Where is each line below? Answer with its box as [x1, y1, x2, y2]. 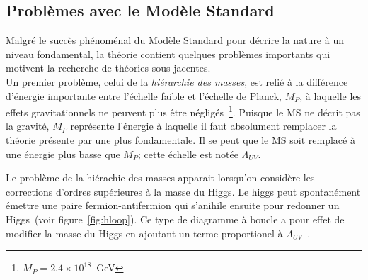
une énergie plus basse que [6, 146, 120, 161]
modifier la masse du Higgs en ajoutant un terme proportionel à [6, 225, 283, 240]
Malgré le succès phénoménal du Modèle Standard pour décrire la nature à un [6, 33, 344, 47]
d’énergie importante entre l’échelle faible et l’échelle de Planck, [6, 88, 282, 103]
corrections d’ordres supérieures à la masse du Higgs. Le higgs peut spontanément [6, 184, 361, 198]
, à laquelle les [299, 88, 362, 103]
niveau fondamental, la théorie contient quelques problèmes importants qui [6, 46, 330, 61]
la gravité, [6, 118, 50, 133]
